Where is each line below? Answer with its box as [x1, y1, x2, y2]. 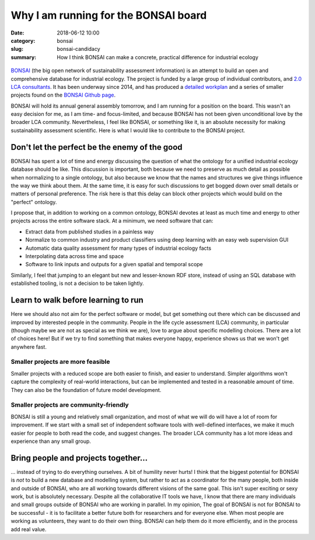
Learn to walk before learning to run [10, 295, 144, 305]
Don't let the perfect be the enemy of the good [10, 142, 183, 152]
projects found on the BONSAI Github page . [10, 91, 116, 99]
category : [10, 37, 36, 44]
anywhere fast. [10, 343, 47, 350]
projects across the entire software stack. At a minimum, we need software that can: [10, 217, 213, 225]
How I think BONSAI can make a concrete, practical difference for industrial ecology [57, 53, 259, 61]
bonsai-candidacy [57, 46, 100, 53]
